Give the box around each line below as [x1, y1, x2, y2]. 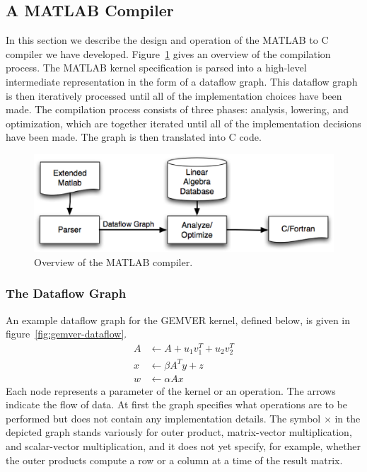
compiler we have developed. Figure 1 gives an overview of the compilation [6, 46, 331, 61]
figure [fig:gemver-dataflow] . [6, 326, 127, 341]
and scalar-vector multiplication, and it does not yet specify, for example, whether [6, 439, 361, 454]
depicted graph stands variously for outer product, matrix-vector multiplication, [6, 425, 352, 439]
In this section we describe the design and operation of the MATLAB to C [6, 33, 329, 47]
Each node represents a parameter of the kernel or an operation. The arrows [6, 383, 336, 398]
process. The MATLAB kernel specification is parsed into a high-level [6, 60, 307, 75]
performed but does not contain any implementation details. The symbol [6, 410, 321, 425]
